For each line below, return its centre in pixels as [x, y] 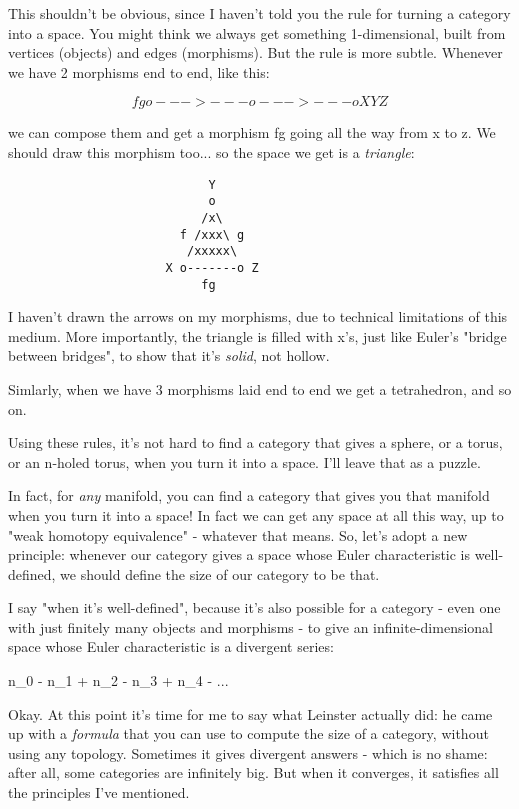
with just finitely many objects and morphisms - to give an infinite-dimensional [251, 626]
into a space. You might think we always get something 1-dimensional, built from [257, 32]
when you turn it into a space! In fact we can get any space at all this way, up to [256, 514]
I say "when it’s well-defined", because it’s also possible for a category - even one [254, 607]
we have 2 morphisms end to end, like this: [139, 71]
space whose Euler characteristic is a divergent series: [171, 646]
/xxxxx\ [212, 251]
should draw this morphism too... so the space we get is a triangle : [211, 151]
